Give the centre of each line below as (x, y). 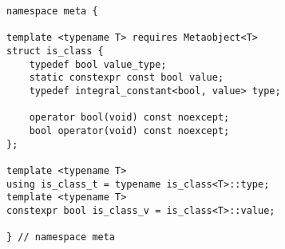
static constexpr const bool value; (127, 78)
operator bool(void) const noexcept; (129, 118)
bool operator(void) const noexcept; (129, 130)
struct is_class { (55, 51)
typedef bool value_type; (98, 64)
